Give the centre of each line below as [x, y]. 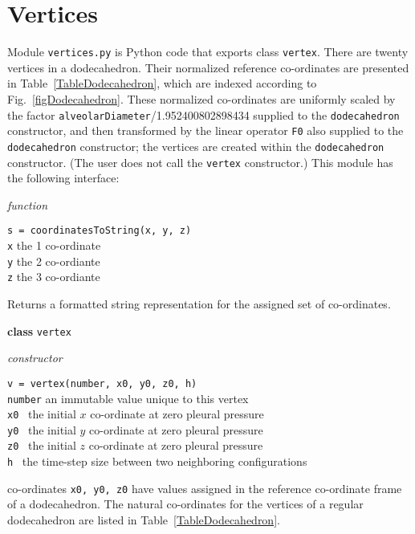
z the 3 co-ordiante [54, 277]
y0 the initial [42, 429]
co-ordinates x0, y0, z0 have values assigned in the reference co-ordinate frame [205, 488]
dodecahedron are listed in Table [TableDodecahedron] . [144, 520]
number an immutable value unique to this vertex [128, 398]
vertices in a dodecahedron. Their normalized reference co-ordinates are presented [208, 67]
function [28, 204]
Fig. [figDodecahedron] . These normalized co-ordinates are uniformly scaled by [201, 98]
